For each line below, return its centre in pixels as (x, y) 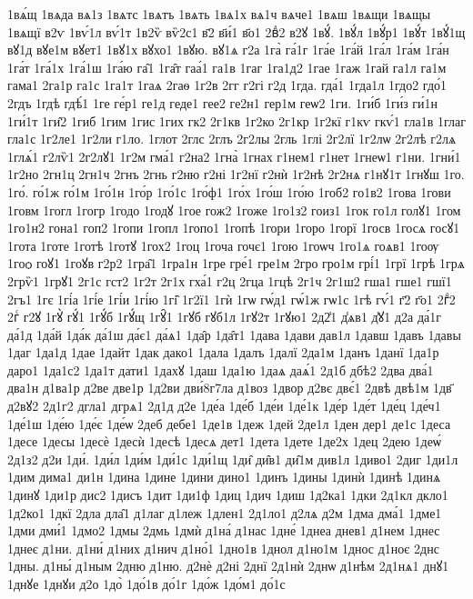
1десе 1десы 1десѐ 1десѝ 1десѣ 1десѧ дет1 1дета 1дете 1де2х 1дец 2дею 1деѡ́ (224, 441)
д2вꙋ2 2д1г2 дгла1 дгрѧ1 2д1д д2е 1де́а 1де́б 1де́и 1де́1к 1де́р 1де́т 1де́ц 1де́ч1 (224, 406)
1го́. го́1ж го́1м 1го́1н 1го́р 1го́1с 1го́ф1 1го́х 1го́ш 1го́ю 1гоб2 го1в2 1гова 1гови (229, 191)
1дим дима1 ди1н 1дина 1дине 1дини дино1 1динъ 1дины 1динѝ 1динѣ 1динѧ (224, 477)
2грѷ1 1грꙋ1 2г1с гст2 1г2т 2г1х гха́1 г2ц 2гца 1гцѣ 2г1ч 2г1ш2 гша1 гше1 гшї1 (230, 280)
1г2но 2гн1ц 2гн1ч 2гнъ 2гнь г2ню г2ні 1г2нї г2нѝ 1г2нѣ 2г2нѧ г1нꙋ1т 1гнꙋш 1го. (236, 174)
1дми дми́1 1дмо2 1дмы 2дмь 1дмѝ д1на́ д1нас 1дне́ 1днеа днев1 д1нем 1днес (224, 530)
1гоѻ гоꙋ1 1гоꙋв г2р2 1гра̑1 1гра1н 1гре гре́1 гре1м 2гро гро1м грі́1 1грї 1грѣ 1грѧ (236, 263)
